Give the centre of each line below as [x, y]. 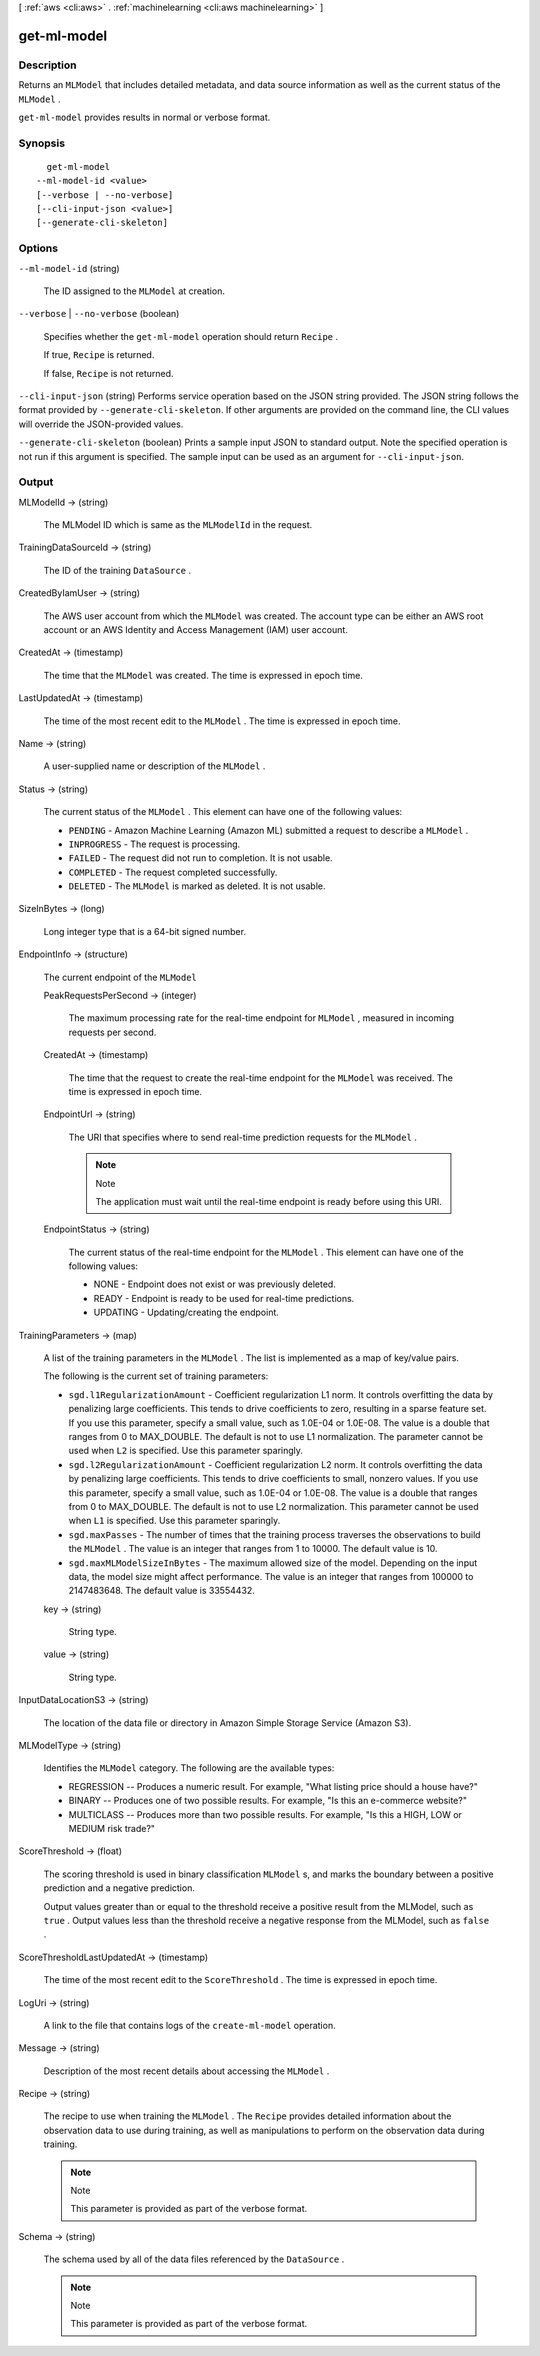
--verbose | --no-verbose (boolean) [99, 314]
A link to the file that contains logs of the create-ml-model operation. [189, 2025]
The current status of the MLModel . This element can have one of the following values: [223, 812]
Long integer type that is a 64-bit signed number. [145, 931]
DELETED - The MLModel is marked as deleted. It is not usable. [197, 886]
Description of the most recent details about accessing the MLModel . [186, 2071]
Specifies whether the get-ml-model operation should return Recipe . [191, 336]
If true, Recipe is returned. [99, 355]
